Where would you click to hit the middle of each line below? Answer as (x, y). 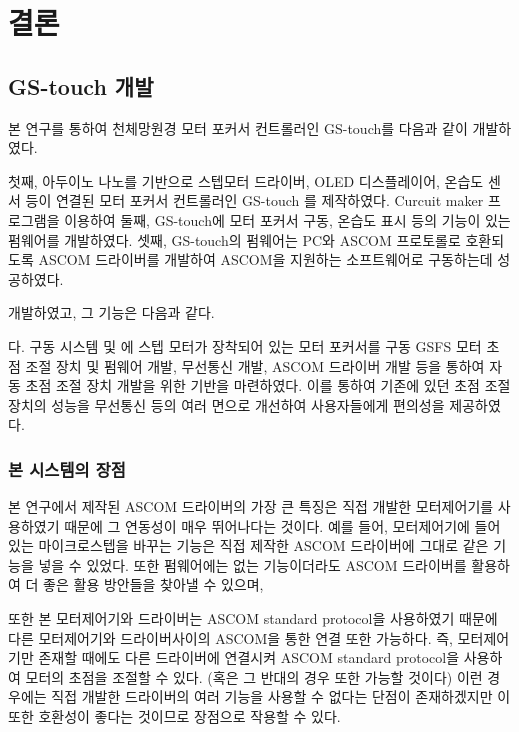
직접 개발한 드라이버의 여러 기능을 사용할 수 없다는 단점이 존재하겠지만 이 (281, 696)
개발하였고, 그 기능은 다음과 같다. (111, 312)
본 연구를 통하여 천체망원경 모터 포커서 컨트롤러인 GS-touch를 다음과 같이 (238, 127)
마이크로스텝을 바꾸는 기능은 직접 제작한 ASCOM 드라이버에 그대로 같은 (263, 545)
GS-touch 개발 (81, 85)
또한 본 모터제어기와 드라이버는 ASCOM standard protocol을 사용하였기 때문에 (253, 618)
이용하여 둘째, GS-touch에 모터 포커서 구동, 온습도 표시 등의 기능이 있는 (287, 219)
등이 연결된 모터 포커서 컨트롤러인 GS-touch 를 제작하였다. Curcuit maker (254, 200)
